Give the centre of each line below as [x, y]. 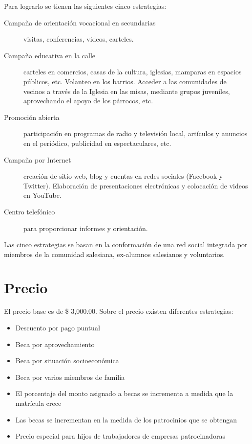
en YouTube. [42, 195]
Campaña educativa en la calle [50, 55]
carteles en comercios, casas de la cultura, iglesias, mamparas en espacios [133, 72]
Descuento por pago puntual [58, 327]
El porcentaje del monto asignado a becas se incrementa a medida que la [124, 393]
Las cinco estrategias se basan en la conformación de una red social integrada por [126, 245]
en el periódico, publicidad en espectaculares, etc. [97, 143]
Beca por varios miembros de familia [70, 377]
